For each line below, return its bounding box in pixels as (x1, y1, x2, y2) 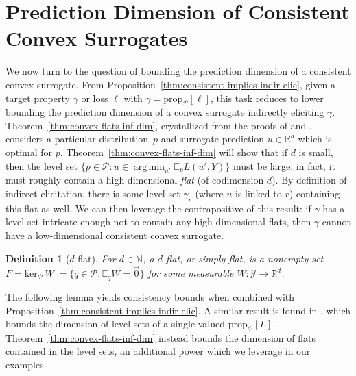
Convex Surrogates (5, 24, 188, 52)
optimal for (5, 145, 53, 160)
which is (298, 131, 332, 146)
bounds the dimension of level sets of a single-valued (5, 316, 226, 331)
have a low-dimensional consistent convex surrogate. (5, 228, 224, 242)
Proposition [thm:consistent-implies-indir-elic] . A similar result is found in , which (5, 303, 351, 317)
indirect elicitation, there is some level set (5, 186, 180, 201)
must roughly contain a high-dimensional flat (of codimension (5, 173, 264, 187)
